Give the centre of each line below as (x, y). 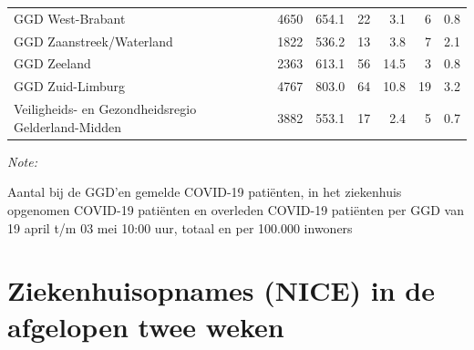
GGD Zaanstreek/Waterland (93, 41)
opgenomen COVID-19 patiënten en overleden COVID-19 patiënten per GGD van (236, 210)
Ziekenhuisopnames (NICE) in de (222, 290)
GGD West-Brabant (70, 18)
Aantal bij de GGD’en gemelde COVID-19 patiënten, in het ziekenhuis (205, 192)
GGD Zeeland (52, 63)
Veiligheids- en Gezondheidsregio (105, 109)
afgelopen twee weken (146, 326)
